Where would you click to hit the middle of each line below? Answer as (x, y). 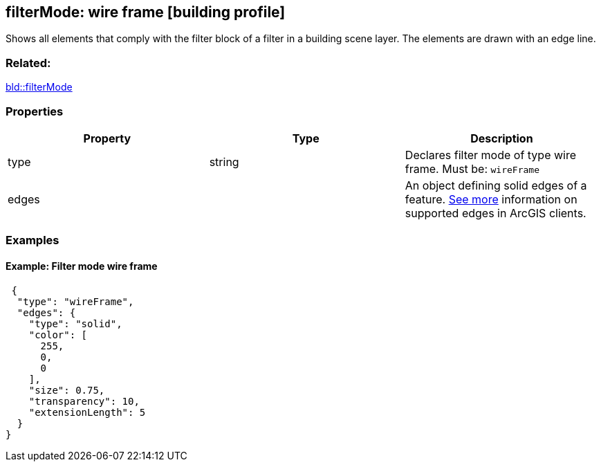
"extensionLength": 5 (87, 412)
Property (107, 138)
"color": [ (58, 335)
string (224, 162)
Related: (28, 63)
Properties (35, 111)
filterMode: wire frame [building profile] (146, 12)
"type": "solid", (75, 323)
